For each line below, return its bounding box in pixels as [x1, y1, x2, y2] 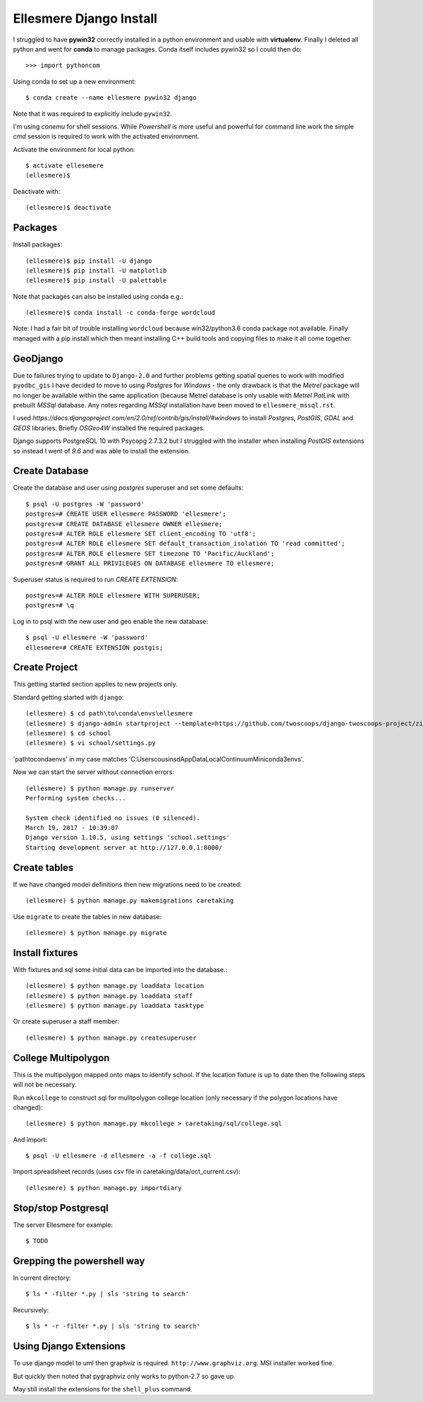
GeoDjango [13, 352, 63, 364]
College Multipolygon [13, 1052, 110, 1064]
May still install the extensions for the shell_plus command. [13, 1384, 193, 1393]
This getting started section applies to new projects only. [13, 680, 178, 689]
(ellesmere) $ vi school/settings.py [25, 739, 157, 747]
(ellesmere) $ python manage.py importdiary [25, 1184, 183, 1192]
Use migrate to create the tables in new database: [13, 912, 162, 921]
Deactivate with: [13, 187, 61, 196]
